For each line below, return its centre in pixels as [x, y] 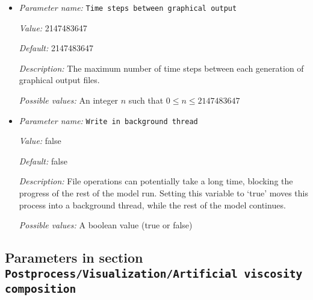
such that [146, 100]
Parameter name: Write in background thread [108, 120]
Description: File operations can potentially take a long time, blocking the [156, 181]
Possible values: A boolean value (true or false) [106, 225]
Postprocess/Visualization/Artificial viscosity [154, 273]
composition [41, 289]
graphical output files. [59, 80]
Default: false [43, 161]
